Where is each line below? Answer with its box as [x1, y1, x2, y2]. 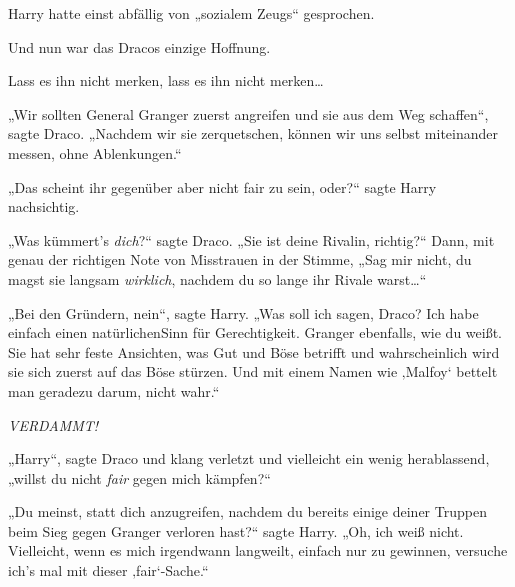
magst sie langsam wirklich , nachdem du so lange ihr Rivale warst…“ [8, 268, 427, 289]
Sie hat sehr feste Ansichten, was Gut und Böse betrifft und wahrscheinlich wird [8, 341, 500, 362]
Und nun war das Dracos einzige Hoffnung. [8, 36, 271, 57]
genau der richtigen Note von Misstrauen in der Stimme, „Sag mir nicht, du [8, 249, 472, 270]
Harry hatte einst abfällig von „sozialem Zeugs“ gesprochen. [8, 3, 375, 23]
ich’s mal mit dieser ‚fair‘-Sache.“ [8, 560, 209, 581]
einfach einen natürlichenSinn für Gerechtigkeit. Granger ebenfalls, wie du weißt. [8, 322, 503, 343]
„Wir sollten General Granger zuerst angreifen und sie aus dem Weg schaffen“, [8, 103, 489, 124]
